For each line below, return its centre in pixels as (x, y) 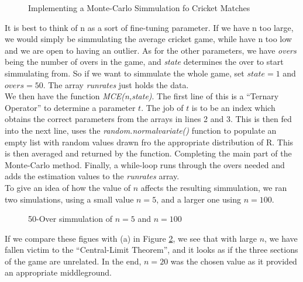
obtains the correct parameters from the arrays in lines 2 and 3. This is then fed (148, 119)
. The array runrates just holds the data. (116, 84)
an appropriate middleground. (58, 272)
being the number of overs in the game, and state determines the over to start (144, 62)
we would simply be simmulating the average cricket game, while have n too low (148, 39)
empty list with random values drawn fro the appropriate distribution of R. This (149, 142)
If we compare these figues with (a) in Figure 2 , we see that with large (131, 238)
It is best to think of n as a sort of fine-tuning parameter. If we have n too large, (149, 27)
